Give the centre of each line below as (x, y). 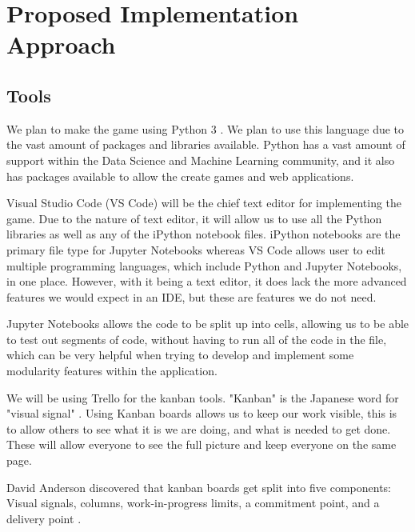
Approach (61, 44)
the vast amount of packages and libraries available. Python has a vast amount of (206, 144)
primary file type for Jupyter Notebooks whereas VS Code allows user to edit (196, 249)
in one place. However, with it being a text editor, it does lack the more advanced (207, 281)
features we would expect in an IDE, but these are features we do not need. (192, 296)
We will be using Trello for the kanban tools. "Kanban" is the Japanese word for (203, 397)
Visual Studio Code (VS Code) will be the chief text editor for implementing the (204, 203)
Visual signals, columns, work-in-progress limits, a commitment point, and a (193, 503)
